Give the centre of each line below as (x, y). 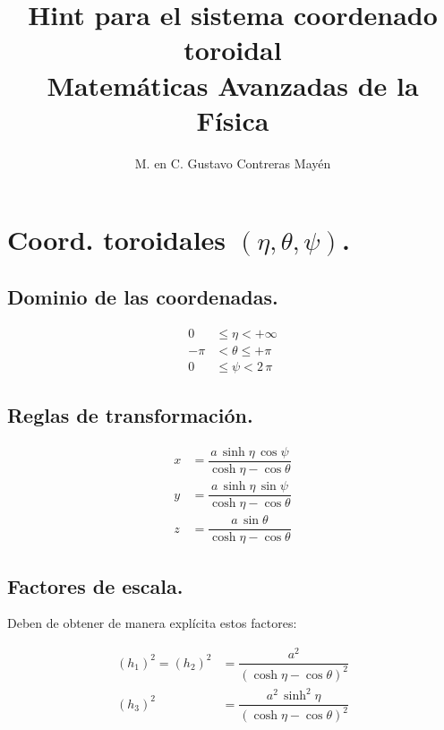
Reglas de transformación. (130, 415)
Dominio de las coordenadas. (143, 296)
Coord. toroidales (117, 240)
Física (233, 120)
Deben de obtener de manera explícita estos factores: (152, 623)
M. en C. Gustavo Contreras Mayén (233, 163)
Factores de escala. (95, 585)
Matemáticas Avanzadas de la (233, 85)
